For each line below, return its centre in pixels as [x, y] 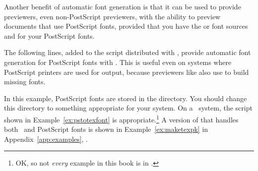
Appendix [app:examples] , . [46, 139]
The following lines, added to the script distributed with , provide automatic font [128, 52]
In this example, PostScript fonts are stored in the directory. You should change [126, 98]
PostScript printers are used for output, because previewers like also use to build [127, 72]
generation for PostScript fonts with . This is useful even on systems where [118, 62]
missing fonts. [25, 82]
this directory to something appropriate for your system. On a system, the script [128, 108]
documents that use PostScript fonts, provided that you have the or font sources [126, 26]
